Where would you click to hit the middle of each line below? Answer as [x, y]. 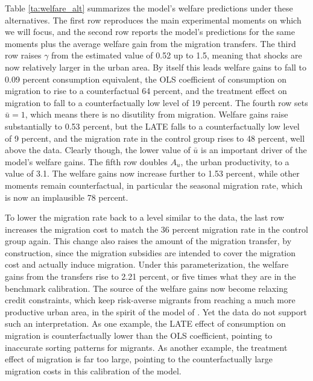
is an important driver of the [254, 150]
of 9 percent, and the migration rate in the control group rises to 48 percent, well [155, 138]
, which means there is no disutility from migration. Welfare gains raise [156, 114]
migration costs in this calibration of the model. [93, 370]
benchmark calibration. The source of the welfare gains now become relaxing [146, 288]
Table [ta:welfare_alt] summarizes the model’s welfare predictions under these [149, 8]
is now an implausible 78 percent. [67, 197]
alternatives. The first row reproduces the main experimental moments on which [153, 20]
